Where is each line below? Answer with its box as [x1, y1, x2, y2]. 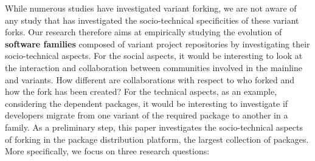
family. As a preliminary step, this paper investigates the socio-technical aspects [5, 120, 303, 133]
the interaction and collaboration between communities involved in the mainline [5, 61, 303, 74]
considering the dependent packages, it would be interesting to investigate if [5, 97, 288, 109]
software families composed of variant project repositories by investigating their [5, 37, 310, 50]
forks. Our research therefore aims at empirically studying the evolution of [5, 26, 282, 38]
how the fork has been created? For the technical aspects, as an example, [5, 85, 277, 98]
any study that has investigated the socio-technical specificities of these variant [5, 13, 299, 26]
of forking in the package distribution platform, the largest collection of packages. [5, 132, 309, 145]
